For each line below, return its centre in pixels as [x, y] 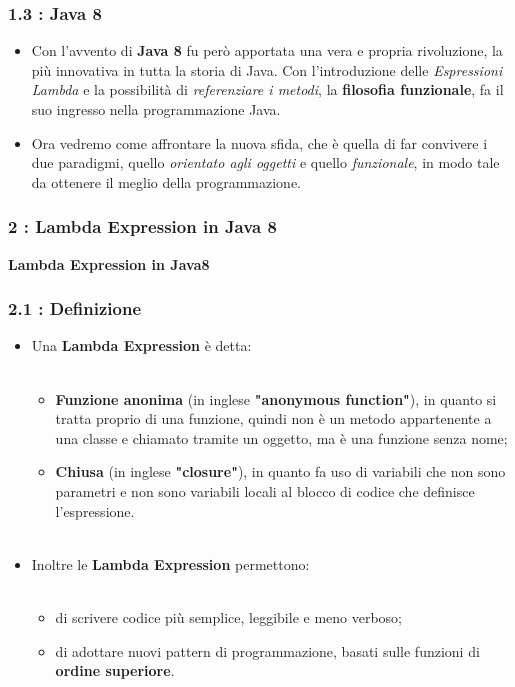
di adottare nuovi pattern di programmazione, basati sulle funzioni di [267, 650]
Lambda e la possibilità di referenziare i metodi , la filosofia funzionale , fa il [267, 89]
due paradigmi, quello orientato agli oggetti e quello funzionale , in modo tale [265, 162]
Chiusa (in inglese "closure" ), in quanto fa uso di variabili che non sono [280, 471]
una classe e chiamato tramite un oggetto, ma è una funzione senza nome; [281, 437]
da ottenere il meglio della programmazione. [166, 181]
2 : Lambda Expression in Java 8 [142, 226]
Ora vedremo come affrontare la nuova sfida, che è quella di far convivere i [259, 142]
